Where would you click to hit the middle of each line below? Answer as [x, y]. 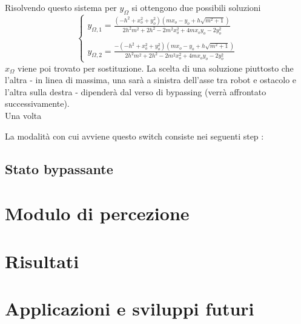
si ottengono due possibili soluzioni [196, 7]
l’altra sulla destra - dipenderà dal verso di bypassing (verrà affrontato [136, 91]
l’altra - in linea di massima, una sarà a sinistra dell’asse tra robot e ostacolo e [151, 80]
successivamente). [37, 103]
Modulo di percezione [97, 213]
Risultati [42, 261]
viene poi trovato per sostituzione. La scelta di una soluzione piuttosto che [156, 68]
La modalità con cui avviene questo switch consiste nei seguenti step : [134, 136]
